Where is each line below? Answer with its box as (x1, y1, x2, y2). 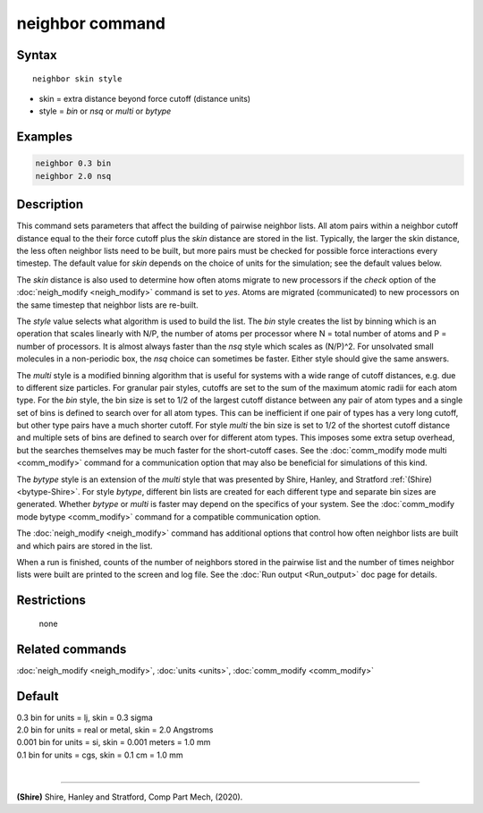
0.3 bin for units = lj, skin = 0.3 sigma (16, 712, 154, 723)
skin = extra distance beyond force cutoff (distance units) (38, 93, 250, 104)
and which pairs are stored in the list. (16, 540, 153, 551)
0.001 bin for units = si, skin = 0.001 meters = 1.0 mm (16, 737, 211, 748)
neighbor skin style (32, 73, 123, 84)
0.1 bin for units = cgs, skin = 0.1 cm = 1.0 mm (16, 749, 183, 760)
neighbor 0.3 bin (35, 158, 112, 169)
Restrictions (16, 593, 87, 608)
